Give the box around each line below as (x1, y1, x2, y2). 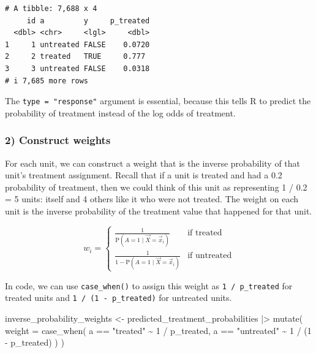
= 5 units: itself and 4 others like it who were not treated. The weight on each (5, 192, 299, 205)
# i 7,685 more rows (5, 76, 89, 85)
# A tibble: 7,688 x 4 (5, 4, 97, 13)
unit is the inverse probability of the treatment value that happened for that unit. (5, 205, 312, 217)
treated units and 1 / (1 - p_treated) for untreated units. (5, 291, 232, 304)
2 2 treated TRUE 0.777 (5, 52, 146, 61)
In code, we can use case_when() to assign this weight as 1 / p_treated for (5, 279, 293, 292)
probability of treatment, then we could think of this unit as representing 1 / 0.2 (5, 180, 307, 193)
